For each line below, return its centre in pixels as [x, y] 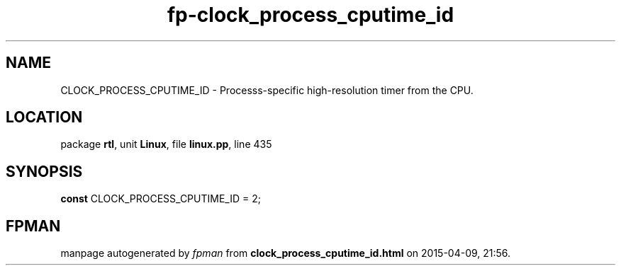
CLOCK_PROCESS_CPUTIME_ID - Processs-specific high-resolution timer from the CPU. [267, 90]
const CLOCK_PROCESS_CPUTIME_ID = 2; [161, 199]
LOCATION [44, 117]
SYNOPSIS [44, 171]
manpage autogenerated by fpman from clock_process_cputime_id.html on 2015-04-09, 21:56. [286, 253]
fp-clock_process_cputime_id [310, 15]
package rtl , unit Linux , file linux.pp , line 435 [166, 144]
